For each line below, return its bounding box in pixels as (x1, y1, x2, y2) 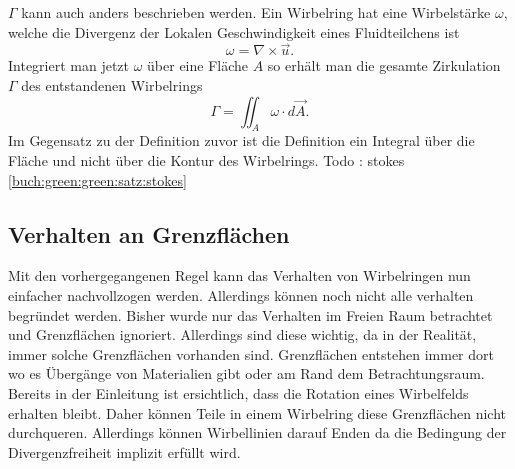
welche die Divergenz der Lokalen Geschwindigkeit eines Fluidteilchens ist (8, 21, 460, 42)
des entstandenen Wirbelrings (21, 75, 203, 95)
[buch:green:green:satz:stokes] (8, 169, 187, 190)
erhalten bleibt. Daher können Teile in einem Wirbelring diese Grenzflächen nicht (8, 402, 506, 423)
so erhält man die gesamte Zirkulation (267, 55, 501, 76)
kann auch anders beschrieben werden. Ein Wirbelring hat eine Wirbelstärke (21, 2, 491, 22)
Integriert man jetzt (8, 55, 130, 76)
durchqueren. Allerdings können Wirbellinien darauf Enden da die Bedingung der (8, 422, 507, 443)
